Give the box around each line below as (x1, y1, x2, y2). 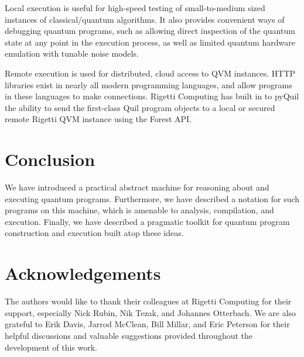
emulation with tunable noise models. (5, 47, 139, 60)
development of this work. (5, 341, 98, 353)
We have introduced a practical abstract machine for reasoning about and (5, 181, 269, 193)
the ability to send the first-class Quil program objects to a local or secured (5, 101, 275, 113)
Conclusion (5, 147, 95, 171)
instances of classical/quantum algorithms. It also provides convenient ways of (5, 13, 285, 25)
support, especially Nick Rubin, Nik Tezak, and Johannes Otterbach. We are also (5, 306, 296, 318)
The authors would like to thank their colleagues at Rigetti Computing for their (5, 295, 292, 307)
